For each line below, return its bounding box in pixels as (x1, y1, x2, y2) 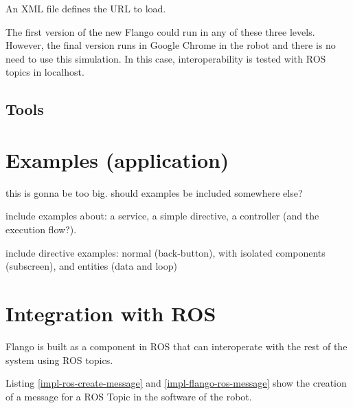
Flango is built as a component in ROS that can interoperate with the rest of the (5, 339, 348, 353)
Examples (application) (5, 145, 229, 173)
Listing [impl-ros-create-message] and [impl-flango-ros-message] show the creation (5, 376, 347, 390)
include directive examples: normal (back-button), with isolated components (5, 245, 326, 259)
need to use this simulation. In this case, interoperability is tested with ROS (5, 51, 326, 65)
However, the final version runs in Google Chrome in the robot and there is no (5, 38, 336, 52)
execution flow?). (5, 222, 77, 237)
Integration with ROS (5, 299, 216, 328)
